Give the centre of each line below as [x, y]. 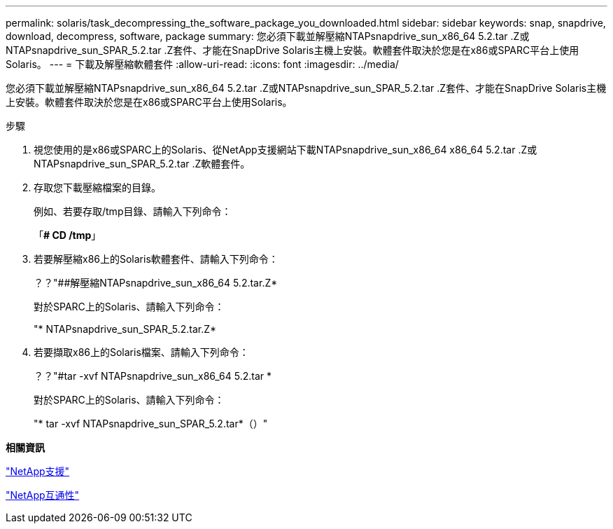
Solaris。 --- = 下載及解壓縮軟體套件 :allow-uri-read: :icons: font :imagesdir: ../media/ [202, 64]
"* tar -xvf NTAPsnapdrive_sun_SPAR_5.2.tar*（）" [151, 424]
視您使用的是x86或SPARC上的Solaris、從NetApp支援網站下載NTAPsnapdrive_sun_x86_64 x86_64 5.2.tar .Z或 [286, 150]
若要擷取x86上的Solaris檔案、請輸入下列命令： [141, 352]
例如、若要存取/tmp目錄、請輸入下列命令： [133, 211]
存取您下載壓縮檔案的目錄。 [97, 187]
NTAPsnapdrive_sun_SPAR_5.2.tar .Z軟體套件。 [142, 164]
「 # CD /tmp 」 [68, 235]
